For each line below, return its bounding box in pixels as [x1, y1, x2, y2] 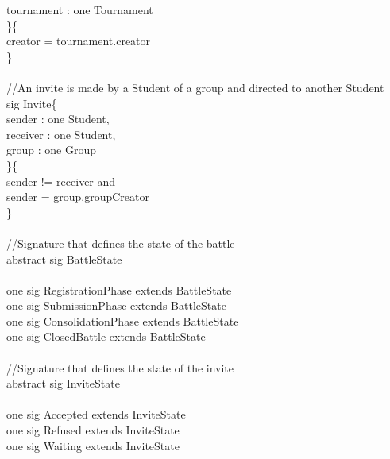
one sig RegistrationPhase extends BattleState [6, 281, 232, 298]
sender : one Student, [6, 110, 110, 127]
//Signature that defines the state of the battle [6, 234, 235, 251]
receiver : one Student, [6, 125, 116, 142]
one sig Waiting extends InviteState [6, 437, 180, 453]
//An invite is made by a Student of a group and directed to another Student [6, 79, 384, 95]
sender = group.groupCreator [6, 188, 149, 205]
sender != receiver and [6, 172, 116, 189]
